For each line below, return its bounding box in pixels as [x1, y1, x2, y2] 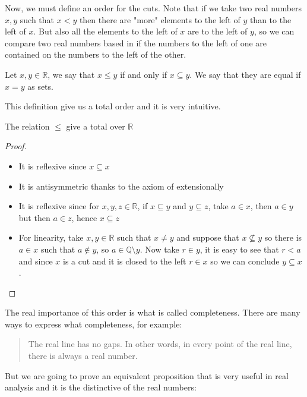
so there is [264, 231, 302, 244]
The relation [5, 119, 50, 132]
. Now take [140, 242, 179, 255]
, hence [71, 211, 97, 223]
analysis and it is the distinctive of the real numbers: [5, 381, 197, 393]
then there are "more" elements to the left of [79, 13, 240, 26]
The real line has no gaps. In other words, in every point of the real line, [28, 338, 292, 350]
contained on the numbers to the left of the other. [5, 48, 186, 61]
